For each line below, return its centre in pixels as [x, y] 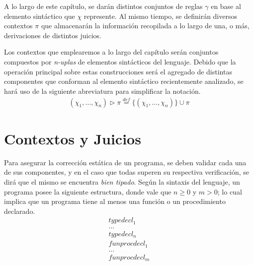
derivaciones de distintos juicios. [53, 35]
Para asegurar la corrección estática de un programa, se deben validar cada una [125, 162]
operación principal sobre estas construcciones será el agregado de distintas [118, 71]
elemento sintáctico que [40, 16]
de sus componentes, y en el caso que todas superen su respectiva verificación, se [127, 172]
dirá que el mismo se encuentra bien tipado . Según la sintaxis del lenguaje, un [122, 181]
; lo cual [230, 191]
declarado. [20, 211]
